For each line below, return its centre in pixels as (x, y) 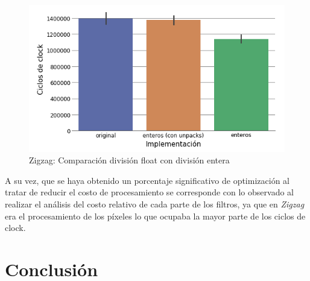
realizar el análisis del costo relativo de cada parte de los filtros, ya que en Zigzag (155, 204)
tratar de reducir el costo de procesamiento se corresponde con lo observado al (149, 192)
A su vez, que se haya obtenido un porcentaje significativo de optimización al (147, 180)
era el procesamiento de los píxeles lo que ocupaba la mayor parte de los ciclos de (155, 216)
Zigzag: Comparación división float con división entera (129, 160)
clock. (15, 228)
